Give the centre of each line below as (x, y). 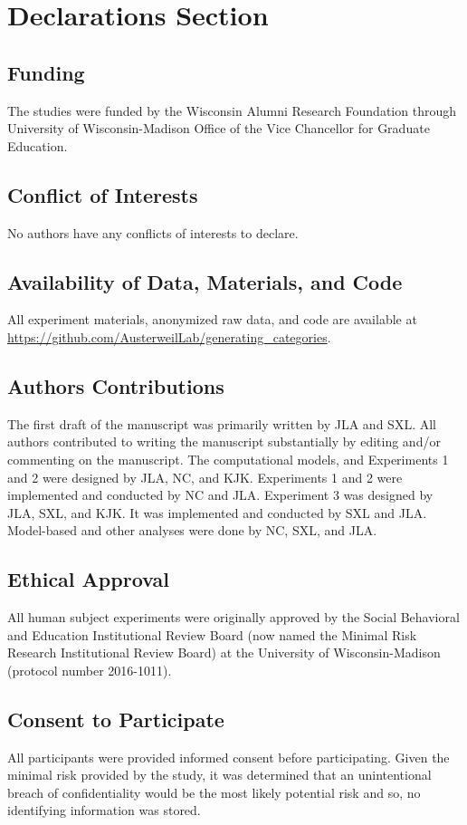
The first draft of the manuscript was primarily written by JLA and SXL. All (222, 423)
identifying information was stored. (104, 810)
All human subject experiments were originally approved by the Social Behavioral (233, 617)
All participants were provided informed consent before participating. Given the (229, 757)
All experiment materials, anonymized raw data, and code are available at (212, 319)
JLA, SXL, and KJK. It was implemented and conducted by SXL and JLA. (217, 512)
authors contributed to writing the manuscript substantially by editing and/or (224, 441)
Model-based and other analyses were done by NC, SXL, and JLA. (192, 530)
